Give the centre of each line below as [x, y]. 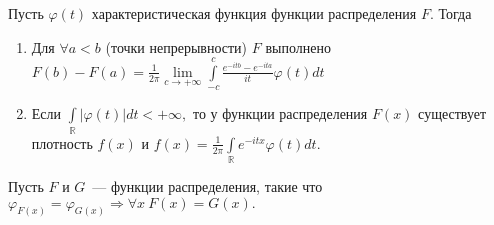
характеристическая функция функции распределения [254, 13]
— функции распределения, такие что [207, 186]
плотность [62, 142]
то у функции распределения [280, 113]
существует [452, 113]
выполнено [298, 46]
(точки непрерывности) [176, 46]
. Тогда [450, 13]
